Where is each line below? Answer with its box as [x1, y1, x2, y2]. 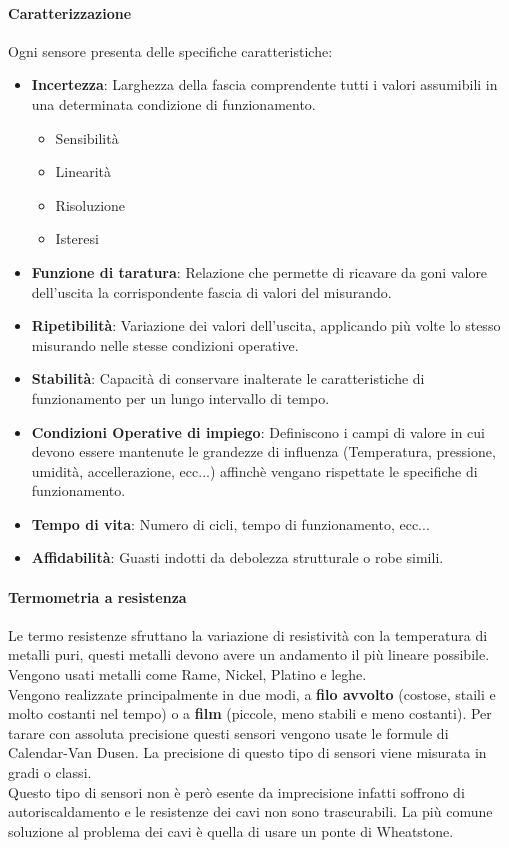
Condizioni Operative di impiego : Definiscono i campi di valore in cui [31, 421, 485, 442]
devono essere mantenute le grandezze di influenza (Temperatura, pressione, [31, 441, 496, 462]
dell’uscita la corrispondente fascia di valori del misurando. [31, 281, 392, 302]
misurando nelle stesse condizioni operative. [31, 334, 299, 355]
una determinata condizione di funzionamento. [31, 93, 316, 114]
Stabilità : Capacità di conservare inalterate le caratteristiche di [31, 368, 425, 389]
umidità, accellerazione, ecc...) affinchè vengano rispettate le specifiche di [31, 460, 478, 481]
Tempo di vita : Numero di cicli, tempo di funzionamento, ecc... [31, 513, 430, 534]
